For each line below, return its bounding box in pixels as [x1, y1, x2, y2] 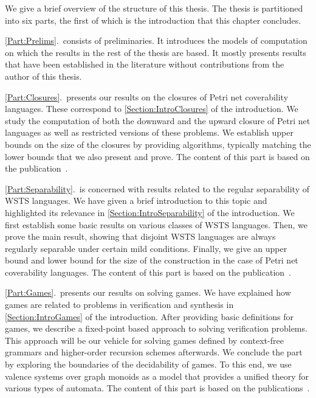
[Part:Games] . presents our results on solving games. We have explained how [5, 286, 291, 299]
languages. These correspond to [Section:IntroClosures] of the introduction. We [5, 102, 298, 115]
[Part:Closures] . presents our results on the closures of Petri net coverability [5, 90, 289, 103]
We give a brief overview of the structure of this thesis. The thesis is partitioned [5, 2, 303, 14]
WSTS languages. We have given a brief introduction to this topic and [5, 194, 267, 207]
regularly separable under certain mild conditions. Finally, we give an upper [5, 242, 287, 254]
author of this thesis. [5, 69, 82, 82]
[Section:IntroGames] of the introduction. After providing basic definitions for [5, 310, 294, 323]
